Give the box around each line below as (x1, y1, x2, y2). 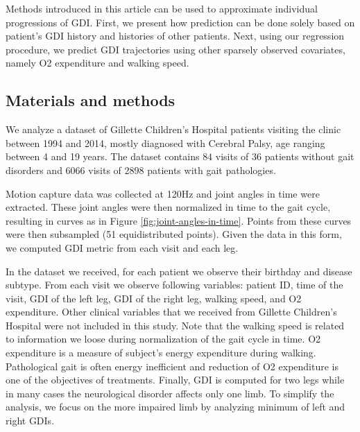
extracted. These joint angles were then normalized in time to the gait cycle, (6, 200, 331, 214)
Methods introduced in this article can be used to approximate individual (6, 1, 318, 15)
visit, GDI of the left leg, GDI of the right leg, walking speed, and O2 (6, 291, 302, 305)
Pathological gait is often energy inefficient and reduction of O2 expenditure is (6, 358, 338, 373)
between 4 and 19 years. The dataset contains (6, 149, 200, 164)
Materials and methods (6, 89, 175, 111)
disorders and (6, 162, 62, 177)
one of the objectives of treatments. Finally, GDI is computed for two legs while (6, 372, 345, 387)
